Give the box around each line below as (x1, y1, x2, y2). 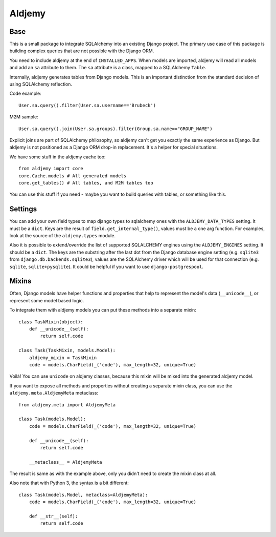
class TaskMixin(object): (18, 319, 84, 325)
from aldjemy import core (18, 166, 84, 172)
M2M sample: (9, 114, 38, 120)
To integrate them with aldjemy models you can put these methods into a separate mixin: (9, 307, 196, 313)
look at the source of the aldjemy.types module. (9, 233, 116, 238)
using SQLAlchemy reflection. (9, 81, 73, 87)
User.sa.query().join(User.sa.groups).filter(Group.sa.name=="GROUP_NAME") (18, 126, 213, 132)
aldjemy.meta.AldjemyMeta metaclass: (9, 390, 99, 396)
